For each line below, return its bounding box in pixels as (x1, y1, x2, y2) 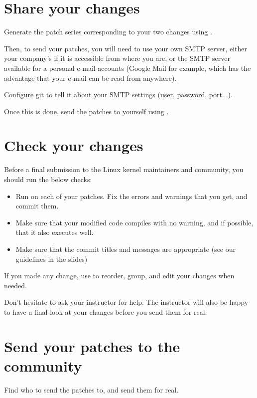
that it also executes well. (15, 227, 94, 237)
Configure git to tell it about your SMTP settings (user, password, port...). (4, 89, 233, 100)
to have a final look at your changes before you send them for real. (4, 306, 207, 317)
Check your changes (4, 135, 143, 156)
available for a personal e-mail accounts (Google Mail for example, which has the (4, 62, 251, 73)
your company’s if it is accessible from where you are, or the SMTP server (4, 53, 230, 63)
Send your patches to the (4, 336, 180, 356)
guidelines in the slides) (15, 253, 88, 264)
